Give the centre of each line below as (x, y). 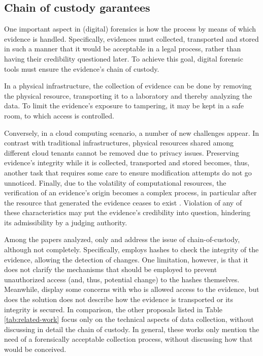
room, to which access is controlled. (59, 115)
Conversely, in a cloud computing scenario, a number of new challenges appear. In (132, 132)
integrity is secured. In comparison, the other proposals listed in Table (113, 309)
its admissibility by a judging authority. (66, 222)
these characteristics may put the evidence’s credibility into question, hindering (127, 212)
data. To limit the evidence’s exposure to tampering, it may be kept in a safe (124, 106)
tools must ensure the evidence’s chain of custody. (82, 68)
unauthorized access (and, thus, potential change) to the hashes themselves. (122, 279)
